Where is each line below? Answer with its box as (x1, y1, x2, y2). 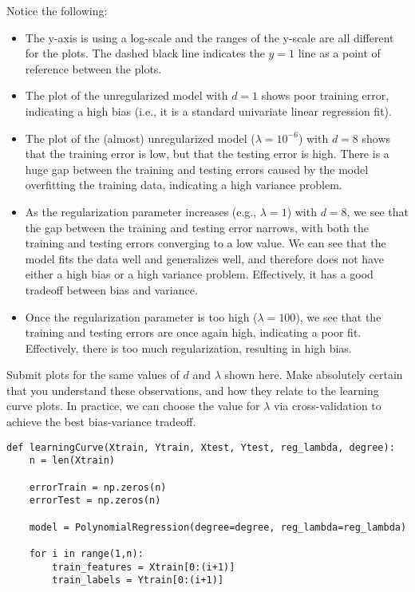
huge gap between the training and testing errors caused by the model (25, 160, 369, 177)
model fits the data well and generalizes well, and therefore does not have (25, 250, 384, 266)
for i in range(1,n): (29, 547, 144, 559)
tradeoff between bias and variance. (25, 281, 198, 298)
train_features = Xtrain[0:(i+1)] (52, 561, 235, 573)
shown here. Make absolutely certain (224, 366, 403, 383)
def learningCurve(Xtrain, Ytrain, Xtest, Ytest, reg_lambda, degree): (6, 441, 395, 453)
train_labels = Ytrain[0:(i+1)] (52, 574, 224, 586)
